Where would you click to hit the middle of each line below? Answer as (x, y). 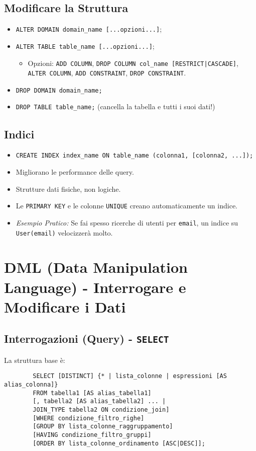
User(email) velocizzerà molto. (64, 232)
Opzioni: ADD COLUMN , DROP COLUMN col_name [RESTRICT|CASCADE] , (133, 63)
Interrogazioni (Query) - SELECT (87, 339)
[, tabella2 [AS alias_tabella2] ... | (99, 401)
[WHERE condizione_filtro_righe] (89, 418)
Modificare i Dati (65, 306)
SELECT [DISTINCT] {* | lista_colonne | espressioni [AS (130, 376)
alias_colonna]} (31, 384)
